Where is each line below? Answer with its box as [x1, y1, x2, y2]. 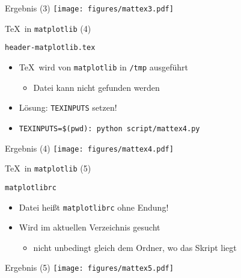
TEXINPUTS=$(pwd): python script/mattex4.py [19, 124, 200, 133]
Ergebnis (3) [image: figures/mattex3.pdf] [5, 2, 174, 14]
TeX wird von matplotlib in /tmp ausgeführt [19, 60, 189, 73]
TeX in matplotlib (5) [5, 162, 91, 175]
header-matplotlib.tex [5, 43, 96, 52]
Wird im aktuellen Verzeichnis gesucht [19, 221, 160, 233]
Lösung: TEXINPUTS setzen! [19, 101, 117, 114]
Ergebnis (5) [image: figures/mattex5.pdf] [5, 261, 174, 274]
